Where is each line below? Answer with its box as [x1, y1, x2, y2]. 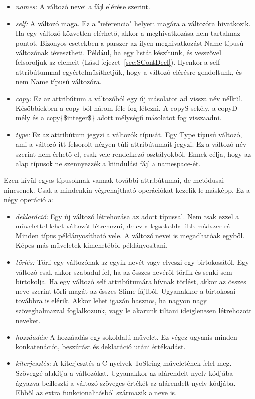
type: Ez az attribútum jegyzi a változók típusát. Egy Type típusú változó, [15, 129, 242, 139]
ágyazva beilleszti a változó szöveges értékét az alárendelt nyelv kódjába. [15, 377, 236, 388]
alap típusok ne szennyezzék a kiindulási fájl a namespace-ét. [15, 158, 201, 169]
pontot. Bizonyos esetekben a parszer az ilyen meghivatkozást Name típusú [15, 37, 244, 48]
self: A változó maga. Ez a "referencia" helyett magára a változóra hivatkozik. [15, 18, 251, 28]
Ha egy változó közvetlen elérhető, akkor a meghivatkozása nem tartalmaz [15, 28, 240, 38]
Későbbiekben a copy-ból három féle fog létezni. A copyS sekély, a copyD [15, 103, 237, 113]
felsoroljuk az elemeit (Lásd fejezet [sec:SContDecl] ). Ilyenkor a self [15, 57, 220, 67]
